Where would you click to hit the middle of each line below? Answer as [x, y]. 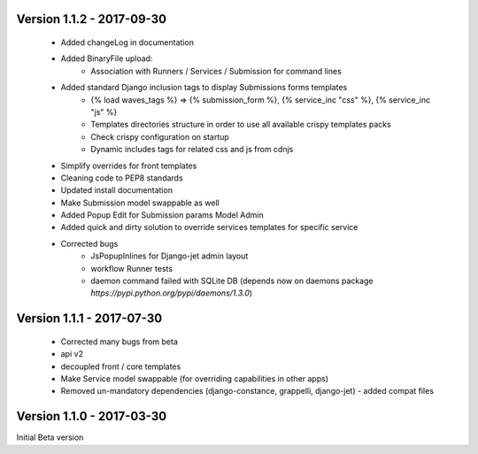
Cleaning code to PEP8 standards [122, 178]
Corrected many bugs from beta [119, 342]
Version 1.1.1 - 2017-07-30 [89, 319]
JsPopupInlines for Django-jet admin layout [170, 256]
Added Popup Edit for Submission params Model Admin [162, 215]
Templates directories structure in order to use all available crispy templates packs [241, 125]
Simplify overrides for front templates [129, 165]
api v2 [72, 354]
